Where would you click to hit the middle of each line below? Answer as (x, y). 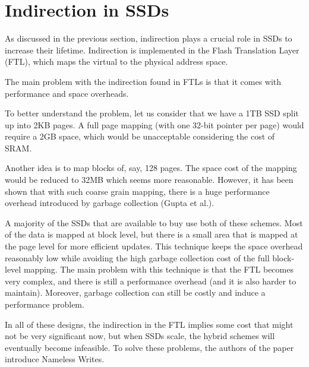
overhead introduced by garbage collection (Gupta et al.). (110, 203)
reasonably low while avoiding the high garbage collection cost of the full (137, 257)
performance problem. (45, 304)
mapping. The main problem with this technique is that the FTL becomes (158, 269)
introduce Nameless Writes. (55, 359)
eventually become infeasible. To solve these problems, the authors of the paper (149, 347)
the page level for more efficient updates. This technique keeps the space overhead (154, 246)
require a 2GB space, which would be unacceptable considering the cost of (140, 136)
